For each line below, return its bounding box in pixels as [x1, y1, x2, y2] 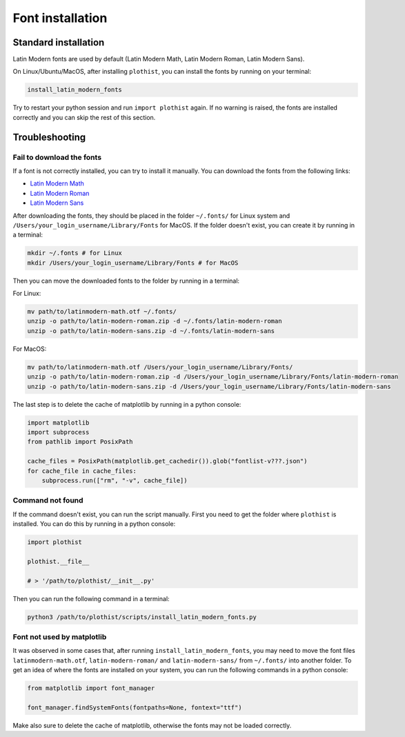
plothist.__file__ [27, 557, 90, 565]
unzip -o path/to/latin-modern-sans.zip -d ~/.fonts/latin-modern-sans [27, 327, 275, 334]
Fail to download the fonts [12, 152, 102, 162]
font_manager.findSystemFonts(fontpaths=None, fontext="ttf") [27, 703, 242, 711]
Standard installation [12, 37, 105, 48]
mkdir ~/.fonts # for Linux [27, 249, 122, 257]
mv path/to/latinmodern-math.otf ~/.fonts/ [27, 307, 177, 316]
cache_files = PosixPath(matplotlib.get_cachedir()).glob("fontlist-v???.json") [27, 457, 308, 465]
